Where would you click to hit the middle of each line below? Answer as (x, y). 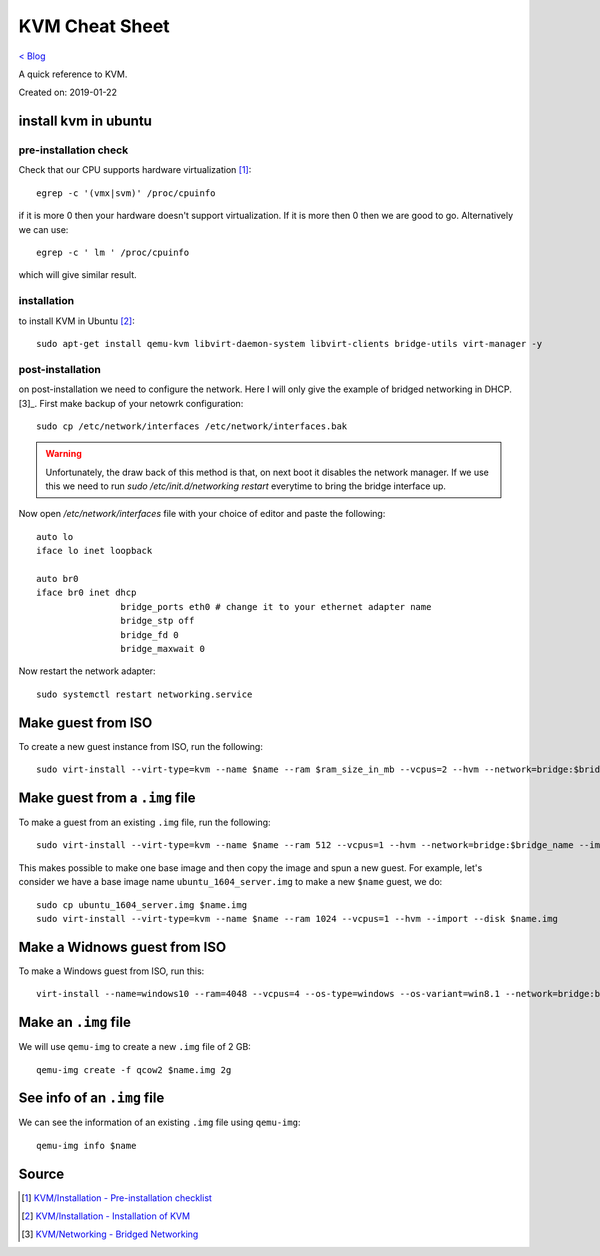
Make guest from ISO (85, 722)
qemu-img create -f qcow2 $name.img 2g (134, 1069)
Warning (63, 454)
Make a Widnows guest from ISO (122, 946)
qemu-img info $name (86, 1145)
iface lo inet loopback (94, 551)
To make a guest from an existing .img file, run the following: (144, 822)
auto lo (55, 536)
